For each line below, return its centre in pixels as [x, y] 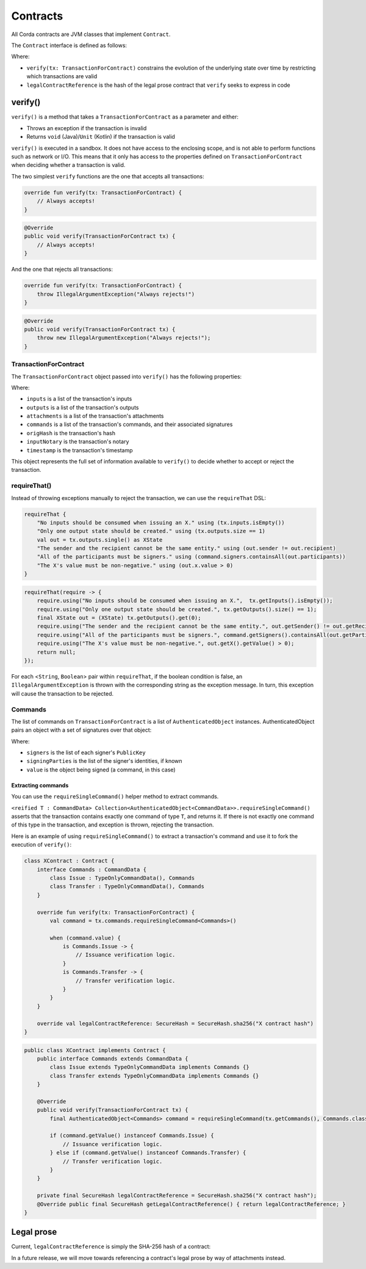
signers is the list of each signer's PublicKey [86, 752]
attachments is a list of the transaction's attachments [95, 416]
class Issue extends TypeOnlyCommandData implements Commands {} [149, 1067]
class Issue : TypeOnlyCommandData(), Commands [122, 878]
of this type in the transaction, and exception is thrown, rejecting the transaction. [113, 825]
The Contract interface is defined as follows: [69, 45]
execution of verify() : [41, 845]
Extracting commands [40, 785]
